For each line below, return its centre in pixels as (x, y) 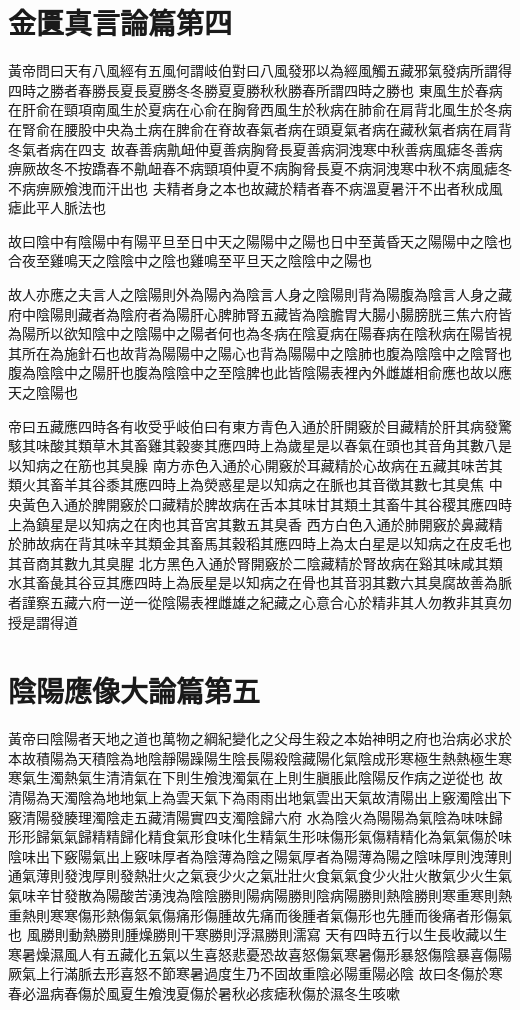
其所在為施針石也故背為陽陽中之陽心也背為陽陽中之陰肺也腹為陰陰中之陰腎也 (260, 352)
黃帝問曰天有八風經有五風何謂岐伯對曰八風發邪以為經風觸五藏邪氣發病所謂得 (260, 70)
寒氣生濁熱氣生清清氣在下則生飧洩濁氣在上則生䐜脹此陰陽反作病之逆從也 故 (255, 777)
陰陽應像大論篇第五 (134, 690)
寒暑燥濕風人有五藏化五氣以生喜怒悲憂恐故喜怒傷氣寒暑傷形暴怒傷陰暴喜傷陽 (260, 953)
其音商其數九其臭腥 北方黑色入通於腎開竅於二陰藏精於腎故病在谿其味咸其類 (255, 562)
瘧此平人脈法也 (57, 207)
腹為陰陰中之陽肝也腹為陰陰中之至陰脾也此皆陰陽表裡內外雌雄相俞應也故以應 (260, 372)
